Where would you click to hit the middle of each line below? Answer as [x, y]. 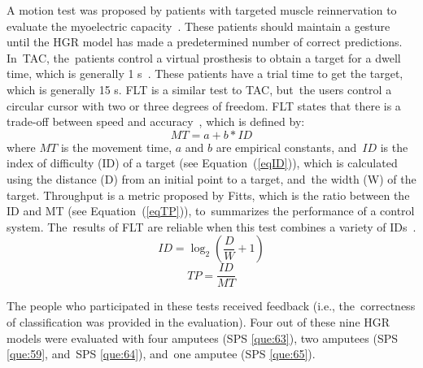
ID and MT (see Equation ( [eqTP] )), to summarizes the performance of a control [211, 211]
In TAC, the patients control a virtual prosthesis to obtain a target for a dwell [204, 57]
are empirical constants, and [286, 147]
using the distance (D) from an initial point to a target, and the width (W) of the [211, 178]
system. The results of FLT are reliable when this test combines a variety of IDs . [211, 226]
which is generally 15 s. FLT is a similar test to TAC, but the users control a [199, 89]
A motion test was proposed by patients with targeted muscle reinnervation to [202, 10]
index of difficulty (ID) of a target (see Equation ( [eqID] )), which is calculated [202, 163]
